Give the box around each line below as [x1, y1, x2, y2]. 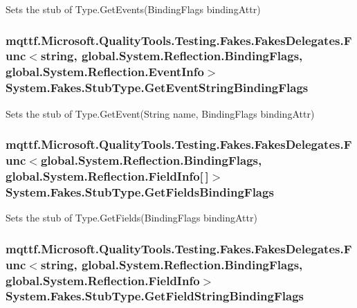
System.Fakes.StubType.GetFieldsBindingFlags [6, 183, 274, 200]
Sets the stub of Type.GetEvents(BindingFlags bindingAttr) [6, 2, 261, 16]
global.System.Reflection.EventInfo [6, 63, 204, 80]
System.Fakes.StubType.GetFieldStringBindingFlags [6, 287, 304, 305]
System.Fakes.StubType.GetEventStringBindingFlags [6, 79, 309, 96]
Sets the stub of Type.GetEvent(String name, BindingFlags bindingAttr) [6, 106, 315, 120]
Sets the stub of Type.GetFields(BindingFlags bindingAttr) [6, 210, 257, 225]
